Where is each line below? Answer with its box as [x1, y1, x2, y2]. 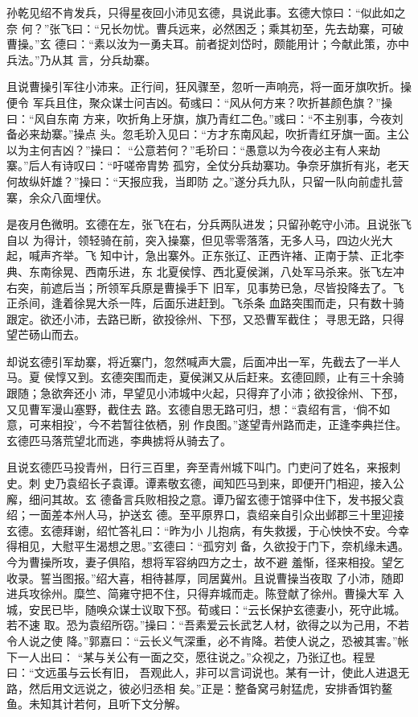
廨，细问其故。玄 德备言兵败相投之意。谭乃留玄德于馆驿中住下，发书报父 [6, 490, 393, 507]
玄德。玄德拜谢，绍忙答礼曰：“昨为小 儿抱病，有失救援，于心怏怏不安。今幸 [6, 521, 410, 538]
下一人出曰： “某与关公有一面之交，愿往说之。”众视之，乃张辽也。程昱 [6, 648, 375, 665]
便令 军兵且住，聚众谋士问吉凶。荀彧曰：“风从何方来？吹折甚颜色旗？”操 [6, 93, 392, 110]
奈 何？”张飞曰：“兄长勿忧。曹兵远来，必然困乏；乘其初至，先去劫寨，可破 [6, 19, 404, 36]
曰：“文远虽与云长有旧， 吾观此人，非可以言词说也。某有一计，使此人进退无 [6, 664, 410, 681]
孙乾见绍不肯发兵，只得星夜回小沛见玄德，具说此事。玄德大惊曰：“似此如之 [6, 4, 406, 20]
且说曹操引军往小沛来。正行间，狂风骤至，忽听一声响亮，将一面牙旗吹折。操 [6, 78, 412, 95]
